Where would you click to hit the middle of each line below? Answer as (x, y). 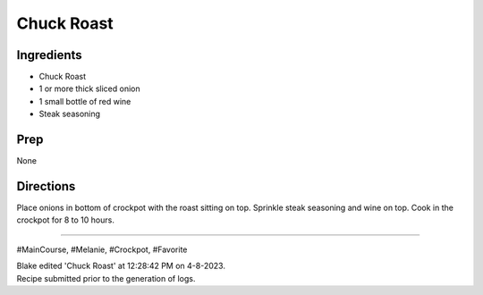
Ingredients (49, 55)
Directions (46, 186)
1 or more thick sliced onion (89, 88)
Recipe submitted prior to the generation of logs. (106, 278)
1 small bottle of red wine (85, 101)
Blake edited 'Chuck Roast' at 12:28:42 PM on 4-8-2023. (121, 266)
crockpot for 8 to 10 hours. (66, 220)
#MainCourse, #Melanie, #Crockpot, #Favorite (102, 249)
